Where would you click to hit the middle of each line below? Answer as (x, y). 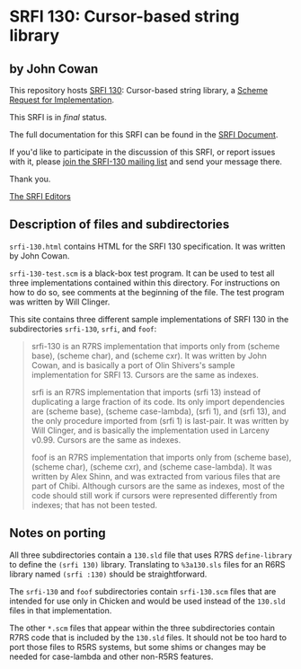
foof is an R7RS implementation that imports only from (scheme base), (161, 457)
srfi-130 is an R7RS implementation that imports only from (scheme (155, 346)
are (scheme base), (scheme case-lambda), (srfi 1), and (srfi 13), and (159, 411)
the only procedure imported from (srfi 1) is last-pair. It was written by (160, 420)
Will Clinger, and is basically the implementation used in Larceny (150, 430)
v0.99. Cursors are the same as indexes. (106, 440)
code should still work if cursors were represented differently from (154, 495)
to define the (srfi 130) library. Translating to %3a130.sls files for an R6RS (147, 564)
